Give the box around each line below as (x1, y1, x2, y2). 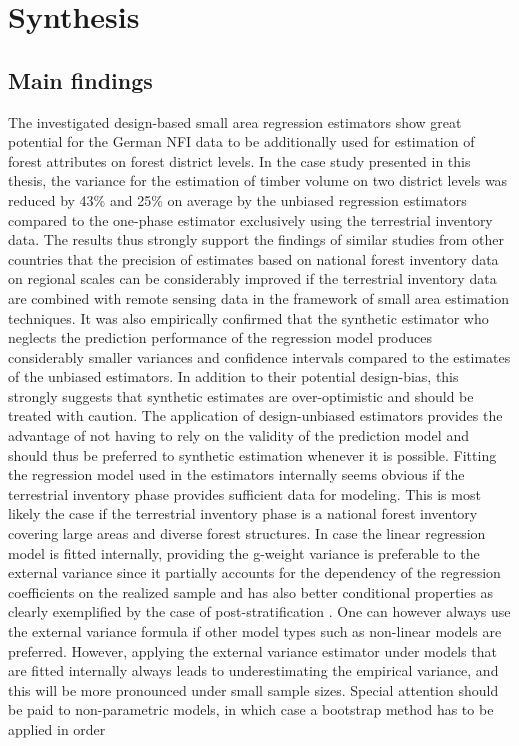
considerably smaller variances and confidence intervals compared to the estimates (8, 346, 511, 367)
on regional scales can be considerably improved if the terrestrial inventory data (8, 268, 497, 289)
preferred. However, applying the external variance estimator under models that (8, 640, 497, 661)
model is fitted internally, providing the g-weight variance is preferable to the (8, 542, 480, 563)
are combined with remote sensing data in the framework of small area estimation (8, 287, 509, 308)
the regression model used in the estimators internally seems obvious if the (8, 464, 465, 485)
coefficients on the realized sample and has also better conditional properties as (8, 581, 494, 602)
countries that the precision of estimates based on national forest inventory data (8, 248, 499, 269)
